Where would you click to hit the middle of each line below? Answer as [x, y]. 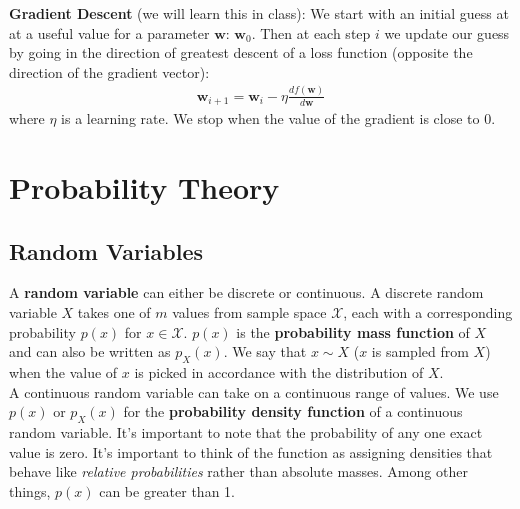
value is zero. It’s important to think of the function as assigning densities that [251, 451]
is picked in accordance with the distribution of [279, 371]
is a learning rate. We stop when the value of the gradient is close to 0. [278, 118]
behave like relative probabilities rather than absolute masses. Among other [238, 471]
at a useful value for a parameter [109, 32]
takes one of [114, 311]
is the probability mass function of [353, 331]
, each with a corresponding [428, 311]
